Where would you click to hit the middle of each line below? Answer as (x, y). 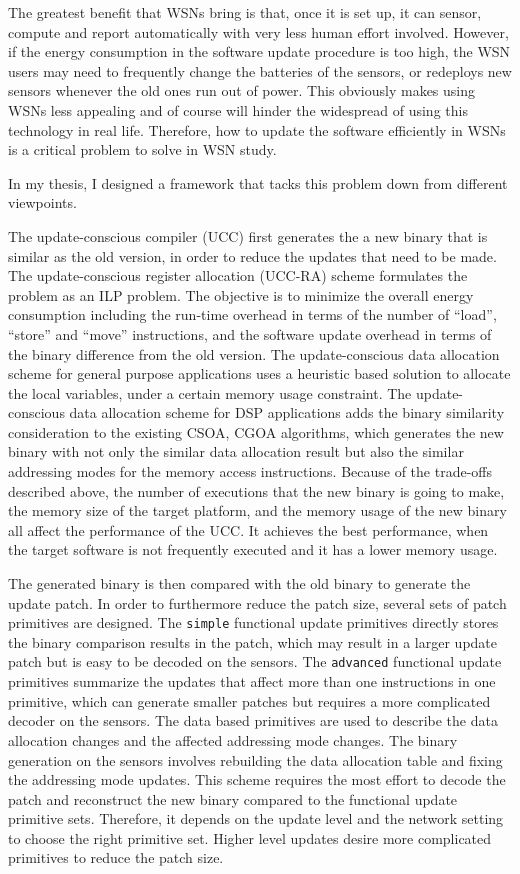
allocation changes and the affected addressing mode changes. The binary (233, 739)
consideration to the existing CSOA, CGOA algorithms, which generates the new (256, 431)
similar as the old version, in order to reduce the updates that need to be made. (252, 255)
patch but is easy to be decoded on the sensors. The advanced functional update (255, 661)
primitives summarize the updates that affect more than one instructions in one (252, 681)
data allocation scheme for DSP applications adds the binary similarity (287, 412)
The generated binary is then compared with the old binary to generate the (239, 583)
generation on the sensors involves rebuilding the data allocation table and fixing (255, 759)
